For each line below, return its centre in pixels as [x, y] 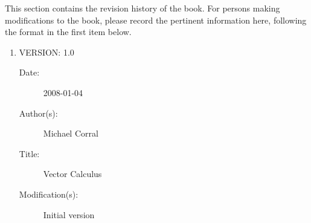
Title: [29, 153]
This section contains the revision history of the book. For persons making [143, 8]
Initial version [69, 214]
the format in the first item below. [68, 32]
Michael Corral [71, 133]
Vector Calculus [72, 174]
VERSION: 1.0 [46, 52]
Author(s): [38, 113]
